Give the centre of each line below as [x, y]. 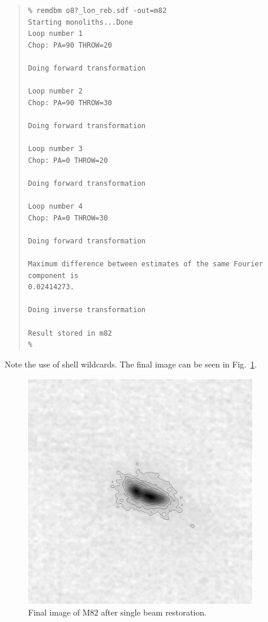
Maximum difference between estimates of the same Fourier [145, 264]
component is [53, 275]
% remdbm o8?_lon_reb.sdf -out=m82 [97, 11]
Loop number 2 [55, 91]
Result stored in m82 [70, 333]
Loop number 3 [55, 149]
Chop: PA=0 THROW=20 [68, 160]
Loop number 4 [55, 207]
